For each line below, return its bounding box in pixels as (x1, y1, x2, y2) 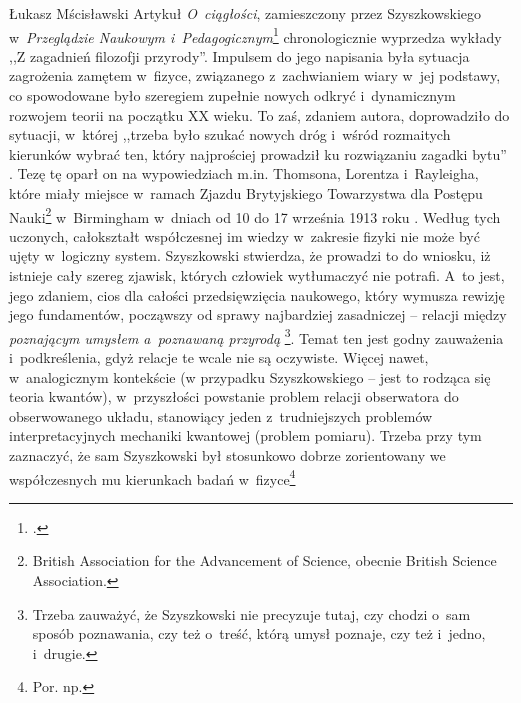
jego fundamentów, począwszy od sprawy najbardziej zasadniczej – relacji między (9, 304, 507, 325)
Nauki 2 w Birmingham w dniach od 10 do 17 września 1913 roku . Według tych (9, 203, 501, 227)
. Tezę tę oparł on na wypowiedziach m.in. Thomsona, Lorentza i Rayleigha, (9, 163, 479, 184)
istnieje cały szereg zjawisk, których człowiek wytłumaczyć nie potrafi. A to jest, (9, 265, 505, 286)
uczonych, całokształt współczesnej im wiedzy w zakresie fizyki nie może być (9, 225, 480, 246)
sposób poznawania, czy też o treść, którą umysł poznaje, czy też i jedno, (32, 623, 486, 644)
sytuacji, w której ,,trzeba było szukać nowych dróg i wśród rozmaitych (9, 124, 451, 145)
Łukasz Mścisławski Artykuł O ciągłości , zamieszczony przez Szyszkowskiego (9, 3, 482, 23)
